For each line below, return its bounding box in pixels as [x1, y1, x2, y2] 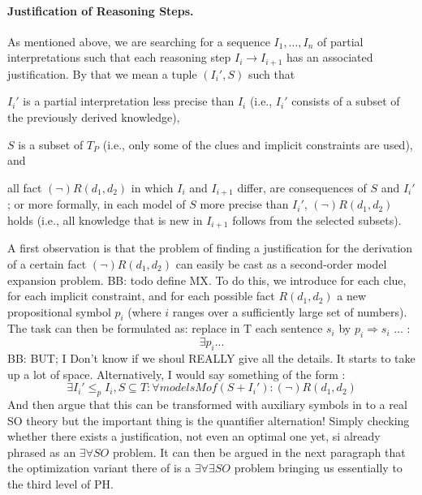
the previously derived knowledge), [7, 109, 180, 126]
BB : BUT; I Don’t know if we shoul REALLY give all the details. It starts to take [7, 350, 416, 367]
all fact [7, 179, 42, 196]
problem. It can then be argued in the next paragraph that [112, 443, 406, 460]
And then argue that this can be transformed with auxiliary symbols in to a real [7, 396, 407, 413]
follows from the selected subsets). [232, 211, 402, 228]
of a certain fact [7, 255, 87, 272]
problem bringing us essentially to [234, 459, 403, 476]
